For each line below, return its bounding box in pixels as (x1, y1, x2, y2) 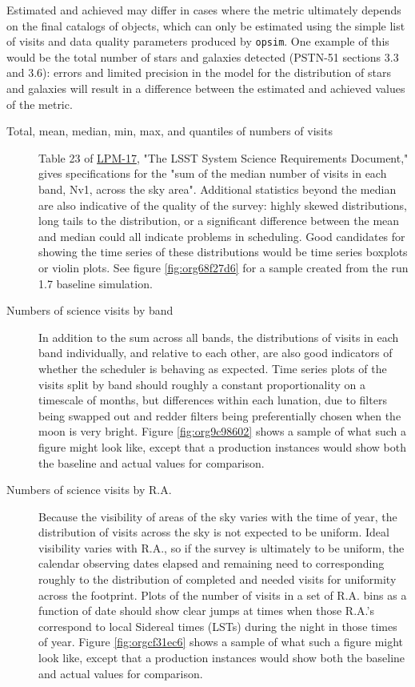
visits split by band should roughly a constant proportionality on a (38, 376, 365, 392)
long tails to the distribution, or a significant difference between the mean (38, 212, 400, 229)
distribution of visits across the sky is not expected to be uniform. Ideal (38, 524, 389, 540)
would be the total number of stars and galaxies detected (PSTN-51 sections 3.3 (6, 48, 399, 65)
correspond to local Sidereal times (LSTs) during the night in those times (38, 617, 397, 634)
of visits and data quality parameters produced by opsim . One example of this (6, 33, 389, 50)
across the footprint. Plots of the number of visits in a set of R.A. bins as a (38, 586, 407, 603)
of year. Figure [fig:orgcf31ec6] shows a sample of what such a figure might (38, 633, 404, 650)
